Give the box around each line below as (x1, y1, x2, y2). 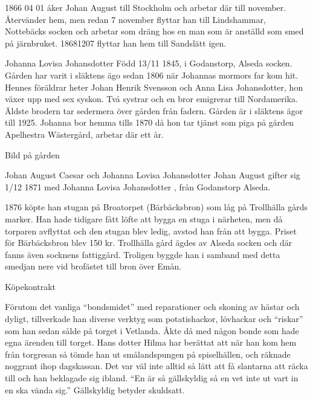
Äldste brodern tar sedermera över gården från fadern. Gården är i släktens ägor (5, 104, 303, 117)
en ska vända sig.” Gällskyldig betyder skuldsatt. (5, 383, 185, 396)
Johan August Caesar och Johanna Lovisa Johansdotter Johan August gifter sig (5, 169, 300, 181)
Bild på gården (5, 148, 60, 161)
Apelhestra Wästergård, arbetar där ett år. (5, 127, 164, 140)
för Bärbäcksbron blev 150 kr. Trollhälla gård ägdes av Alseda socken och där (5, 236, 292, 249)
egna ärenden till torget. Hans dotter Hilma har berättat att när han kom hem (5, 336, 297, 349)
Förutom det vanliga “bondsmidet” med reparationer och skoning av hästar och (5, 300, 300, 313)
